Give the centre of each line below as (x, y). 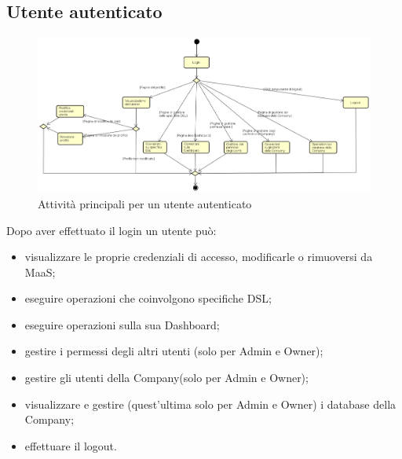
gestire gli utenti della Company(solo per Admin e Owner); (166, 378)
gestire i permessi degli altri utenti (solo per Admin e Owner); (174, 351)
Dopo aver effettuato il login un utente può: (111, 230)
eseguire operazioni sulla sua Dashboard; (122, 324)
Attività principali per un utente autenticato (145, 203)
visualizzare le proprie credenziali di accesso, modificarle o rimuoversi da (199, 257)
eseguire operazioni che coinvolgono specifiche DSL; (148, 298)
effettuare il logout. (71, 445)
